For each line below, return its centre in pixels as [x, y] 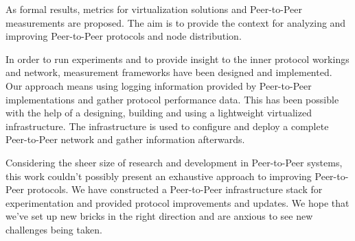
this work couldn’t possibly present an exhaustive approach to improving [159, 176]
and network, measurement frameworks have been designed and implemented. [169, 72]
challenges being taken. [54, 229]
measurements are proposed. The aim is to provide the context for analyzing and [176, 22]
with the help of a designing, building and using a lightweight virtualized [159, 113]
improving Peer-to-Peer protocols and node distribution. [124, 36]
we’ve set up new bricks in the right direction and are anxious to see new [159, 216]
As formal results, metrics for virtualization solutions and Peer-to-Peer [154, 9]
